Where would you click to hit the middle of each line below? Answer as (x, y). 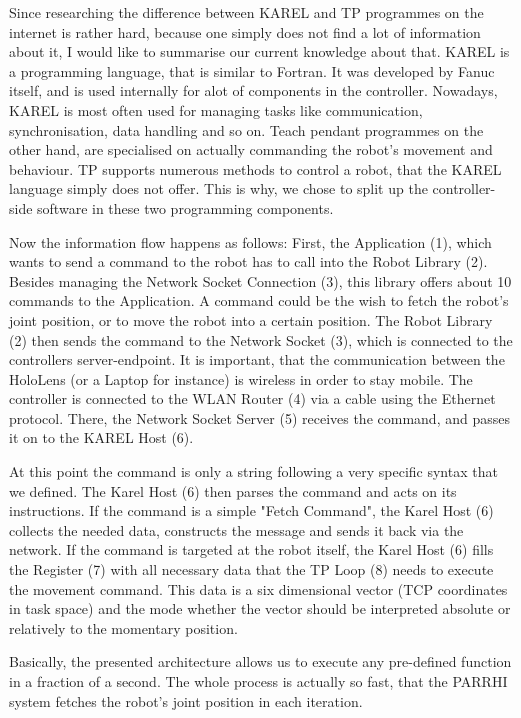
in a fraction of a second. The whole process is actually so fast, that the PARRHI (258, 681)
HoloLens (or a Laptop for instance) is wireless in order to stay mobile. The (241, 378)
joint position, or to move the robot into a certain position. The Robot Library (251, 319)
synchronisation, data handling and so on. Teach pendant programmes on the (246, 129)
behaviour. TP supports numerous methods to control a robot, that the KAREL (255, 168)
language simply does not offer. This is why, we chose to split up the (218, 188)
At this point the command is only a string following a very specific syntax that (253, 471)
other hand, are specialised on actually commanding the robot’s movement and (251, 149)
